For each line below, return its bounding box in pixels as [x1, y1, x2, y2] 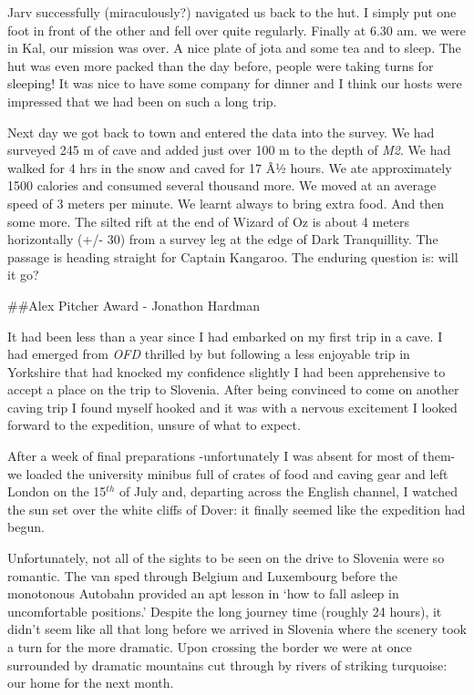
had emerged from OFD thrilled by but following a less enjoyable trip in [7, 344, 410, 363]
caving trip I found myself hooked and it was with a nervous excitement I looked [7, 397, 458, 416]
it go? [7, 265, 39, 284]
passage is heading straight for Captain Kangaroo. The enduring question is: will [7, 247, 459, 266]
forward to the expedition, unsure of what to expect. [7, 415, 301, 434]
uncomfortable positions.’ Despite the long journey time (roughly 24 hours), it [7, 601, 442, 620]
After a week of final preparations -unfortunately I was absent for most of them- [7, 446, 456, 465]
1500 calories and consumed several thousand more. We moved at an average [7, 176, 437, 195]
